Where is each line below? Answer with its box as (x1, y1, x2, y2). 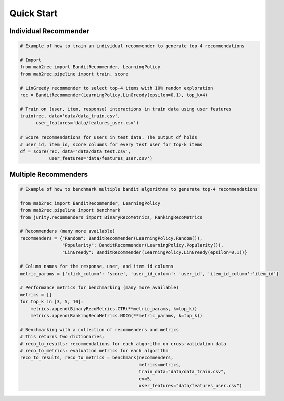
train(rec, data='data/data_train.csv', (20, 113, 120, 119)
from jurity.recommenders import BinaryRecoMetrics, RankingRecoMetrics (20, 214, 203, 220)
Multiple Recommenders (9, 170, 88, 178)
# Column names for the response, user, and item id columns (20, 263, 174, 270)
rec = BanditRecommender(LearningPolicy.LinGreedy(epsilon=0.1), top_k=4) (20, 92, 208, 98)
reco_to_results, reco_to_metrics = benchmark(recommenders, (20, 355, 174, 361)
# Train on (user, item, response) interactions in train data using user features (20, 106, 232, 112)
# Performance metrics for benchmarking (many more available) (20, 285, 179, 291)
